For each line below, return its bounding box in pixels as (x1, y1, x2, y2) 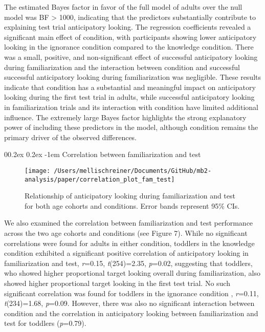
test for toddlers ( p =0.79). (4, 318, 86, 328)
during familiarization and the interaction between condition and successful (4, 61, 240, 72)
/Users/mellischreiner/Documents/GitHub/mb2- (54, 167, 212, 174)
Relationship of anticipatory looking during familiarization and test (25, 190, 235, 201)
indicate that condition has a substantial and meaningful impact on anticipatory (4, 81, 256, 92)
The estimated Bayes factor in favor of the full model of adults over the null (4, 2, 242, 12)
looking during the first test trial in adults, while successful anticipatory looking (4, 92, 255, 102)
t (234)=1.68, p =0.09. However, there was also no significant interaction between (4, 298, 255, 308)
